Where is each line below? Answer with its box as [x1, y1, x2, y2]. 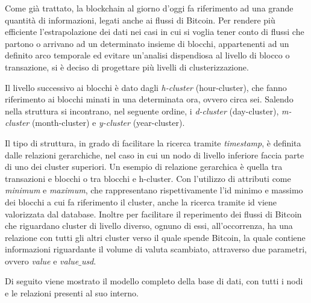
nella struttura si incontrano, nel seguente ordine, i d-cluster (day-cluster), [5, 104, 279, 117]
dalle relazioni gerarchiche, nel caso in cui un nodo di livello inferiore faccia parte [5, 148, 304, 161]
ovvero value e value [5, 254, 79, 267]
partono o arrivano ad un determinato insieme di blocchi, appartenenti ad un [5, 37, 289, 49]
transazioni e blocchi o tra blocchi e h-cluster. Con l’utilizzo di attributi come [5, 172, 291, 184]
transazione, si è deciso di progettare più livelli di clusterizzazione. [5, 60, 249, 73]
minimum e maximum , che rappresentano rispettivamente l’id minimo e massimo [5, 184, 303, 196]
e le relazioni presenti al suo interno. [5, 287, 139, 299]
